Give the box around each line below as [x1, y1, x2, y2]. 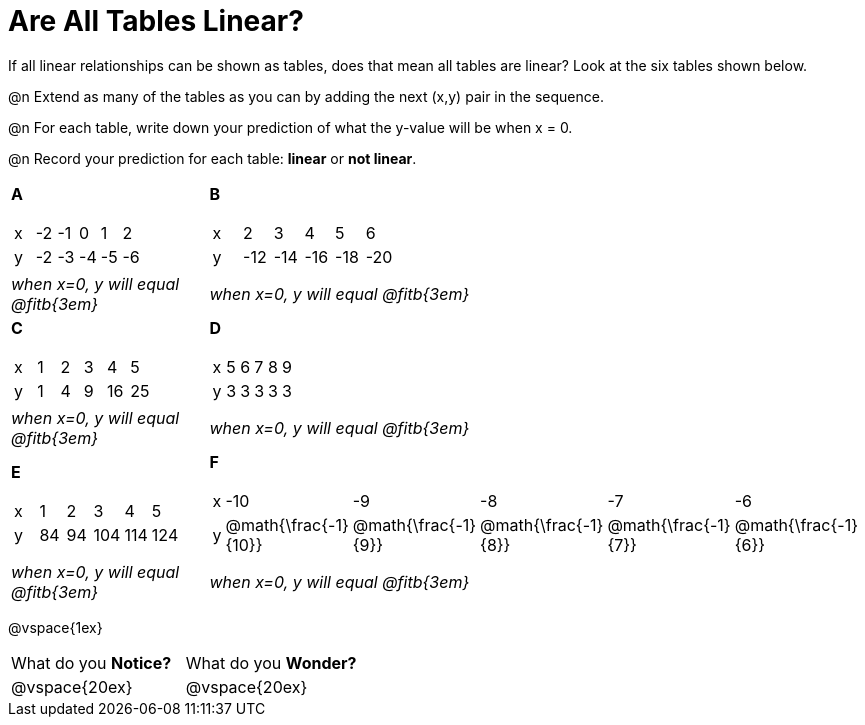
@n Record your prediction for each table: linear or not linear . [8, 149, 417, 167]
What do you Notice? [11, 652, 172, 673]
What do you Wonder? [185, 652, 357, 673]
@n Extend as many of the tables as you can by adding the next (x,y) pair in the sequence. [8, 87, 604, 105]
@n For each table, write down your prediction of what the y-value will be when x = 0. [8, 118, 573, 136]
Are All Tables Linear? [8, 4, 304, 38]
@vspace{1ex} [8, 618, 103, 636]
